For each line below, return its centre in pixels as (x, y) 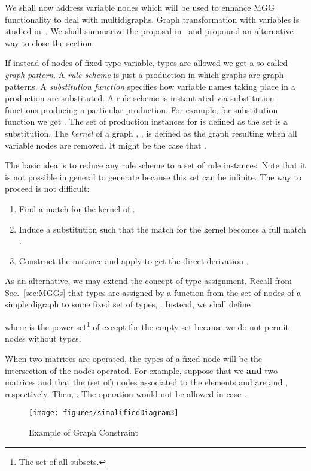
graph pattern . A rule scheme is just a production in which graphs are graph (144, 74)
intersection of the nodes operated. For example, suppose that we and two (141, 370)
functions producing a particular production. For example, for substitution (141, 109)
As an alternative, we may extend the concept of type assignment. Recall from (148, 281)
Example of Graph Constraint (83, 432)
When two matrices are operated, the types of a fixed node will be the (133, 358)
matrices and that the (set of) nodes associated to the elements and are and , (146, 382)
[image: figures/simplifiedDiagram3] (104, 413)
